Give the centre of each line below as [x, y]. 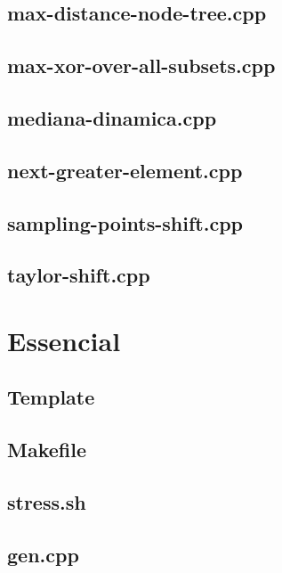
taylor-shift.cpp [79, 275]
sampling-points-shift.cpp [125, 222]
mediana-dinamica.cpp [112, 117]
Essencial [64, 340]
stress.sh [47, 502]
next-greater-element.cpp [125, 170]
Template [51, 397]
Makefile [47, 450]
